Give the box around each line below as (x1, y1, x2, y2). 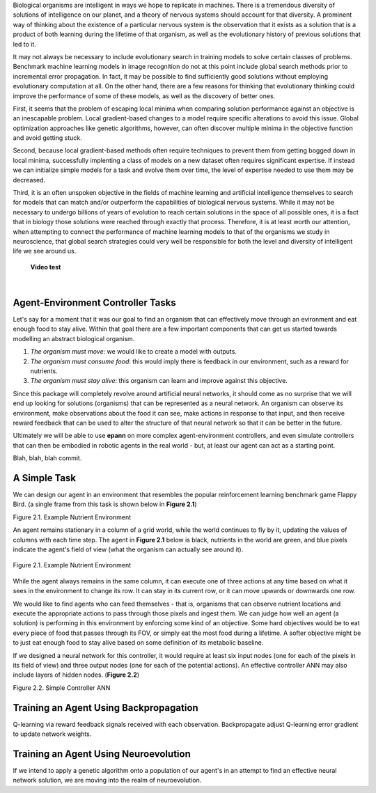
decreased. (13, 175, 46, 184)
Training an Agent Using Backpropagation (13, 702, 198, 714)
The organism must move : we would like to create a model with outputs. (30, 347, 237, 356)
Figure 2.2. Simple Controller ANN (13, 683, 111, 692)
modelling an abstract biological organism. (13, 334, 135, 343)
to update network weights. (13, 730, 92, 738)
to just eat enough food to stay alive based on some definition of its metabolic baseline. (13, 638, 264, 647)
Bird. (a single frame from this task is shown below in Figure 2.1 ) (13, 500, 198, 508)
